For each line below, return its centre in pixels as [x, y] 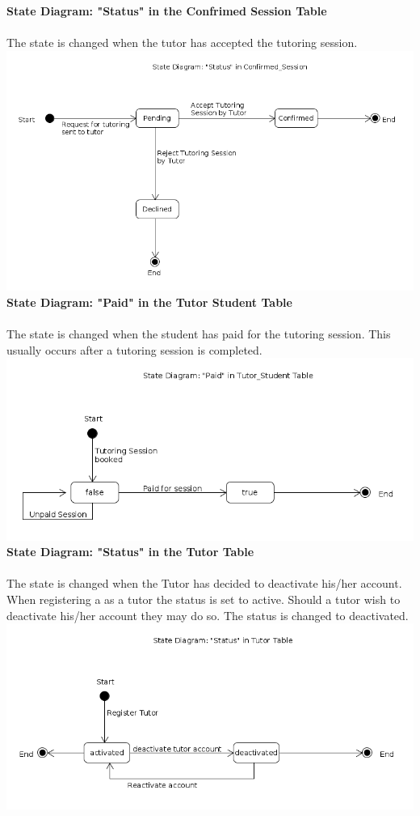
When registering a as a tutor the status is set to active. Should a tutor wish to [204, 599]
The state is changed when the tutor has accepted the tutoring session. [182, 42]
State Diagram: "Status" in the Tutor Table [130, 552]
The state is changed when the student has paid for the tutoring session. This [199, 334]
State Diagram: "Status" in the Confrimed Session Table [167, 11]
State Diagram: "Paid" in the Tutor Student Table [149, 302]
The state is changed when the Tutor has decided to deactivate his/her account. [204, 583]
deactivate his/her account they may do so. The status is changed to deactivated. [208, 615]
